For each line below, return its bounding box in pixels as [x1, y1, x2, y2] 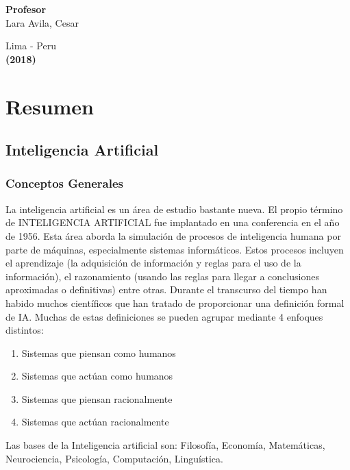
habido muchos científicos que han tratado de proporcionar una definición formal [5, 295, 345, 310]
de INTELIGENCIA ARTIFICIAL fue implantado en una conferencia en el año [5, 215, 340, 230]
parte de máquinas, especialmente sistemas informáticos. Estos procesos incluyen [5, 242, 344, 256]
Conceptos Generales [5, 175, 123, 192]
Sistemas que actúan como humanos [21, 369, 173, 383]
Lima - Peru [5, 38, 56, 53]
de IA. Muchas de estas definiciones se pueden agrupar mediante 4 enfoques [5, 309, 323, 323]
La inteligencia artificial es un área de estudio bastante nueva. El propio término [5, 201, 343, 216]
